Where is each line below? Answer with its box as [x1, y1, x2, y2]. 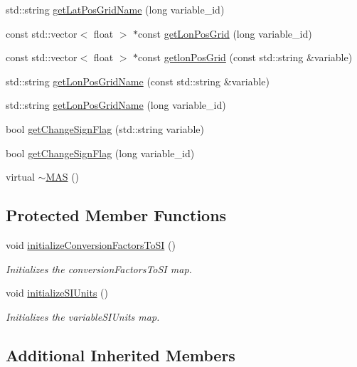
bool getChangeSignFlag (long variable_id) [6, 145, 195, 160]
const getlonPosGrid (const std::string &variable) [138, 50, 353, 65]
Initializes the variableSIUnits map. [6, 309, 160, 324]
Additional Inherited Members [6, 344, 235, 366]
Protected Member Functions [6, 204, 227, 226]
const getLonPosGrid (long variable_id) [138, 26, 312, 41]
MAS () [46, 169, 80, 184]
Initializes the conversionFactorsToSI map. [6, 261, 192, 276]
